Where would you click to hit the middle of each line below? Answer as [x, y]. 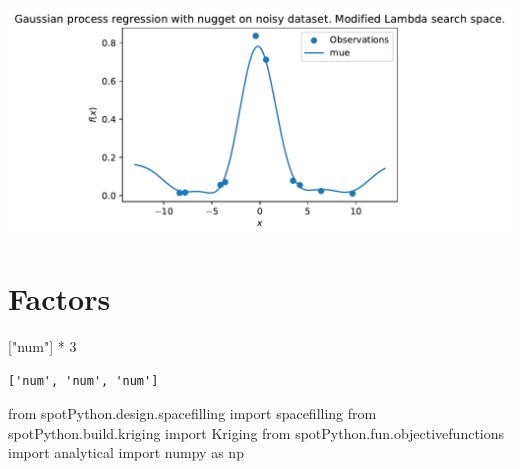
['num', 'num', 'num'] [83, 380]
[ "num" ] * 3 [42, 346]
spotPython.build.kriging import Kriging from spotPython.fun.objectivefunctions [256, 432]
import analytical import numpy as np [126, 452]
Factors [59, 298]
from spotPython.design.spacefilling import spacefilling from [192, 413]
